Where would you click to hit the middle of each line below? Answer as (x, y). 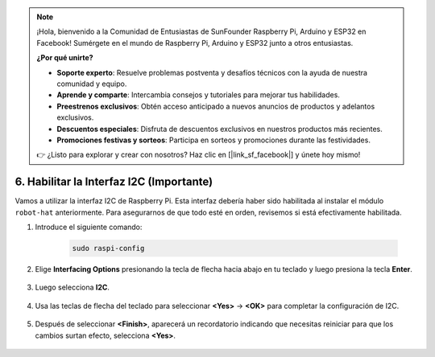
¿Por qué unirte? (65, 58)
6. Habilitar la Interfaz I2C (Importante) (114, 182)
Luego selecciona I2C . (72, 287)
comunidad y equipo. (92, 84)
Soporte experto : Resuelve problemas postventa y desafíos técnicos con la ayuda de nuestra (212, 72)
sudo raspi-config (108, 248)
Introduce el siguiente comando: (89, 227)
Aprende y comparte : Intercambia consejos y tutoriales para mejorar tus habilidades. (198, 95)
